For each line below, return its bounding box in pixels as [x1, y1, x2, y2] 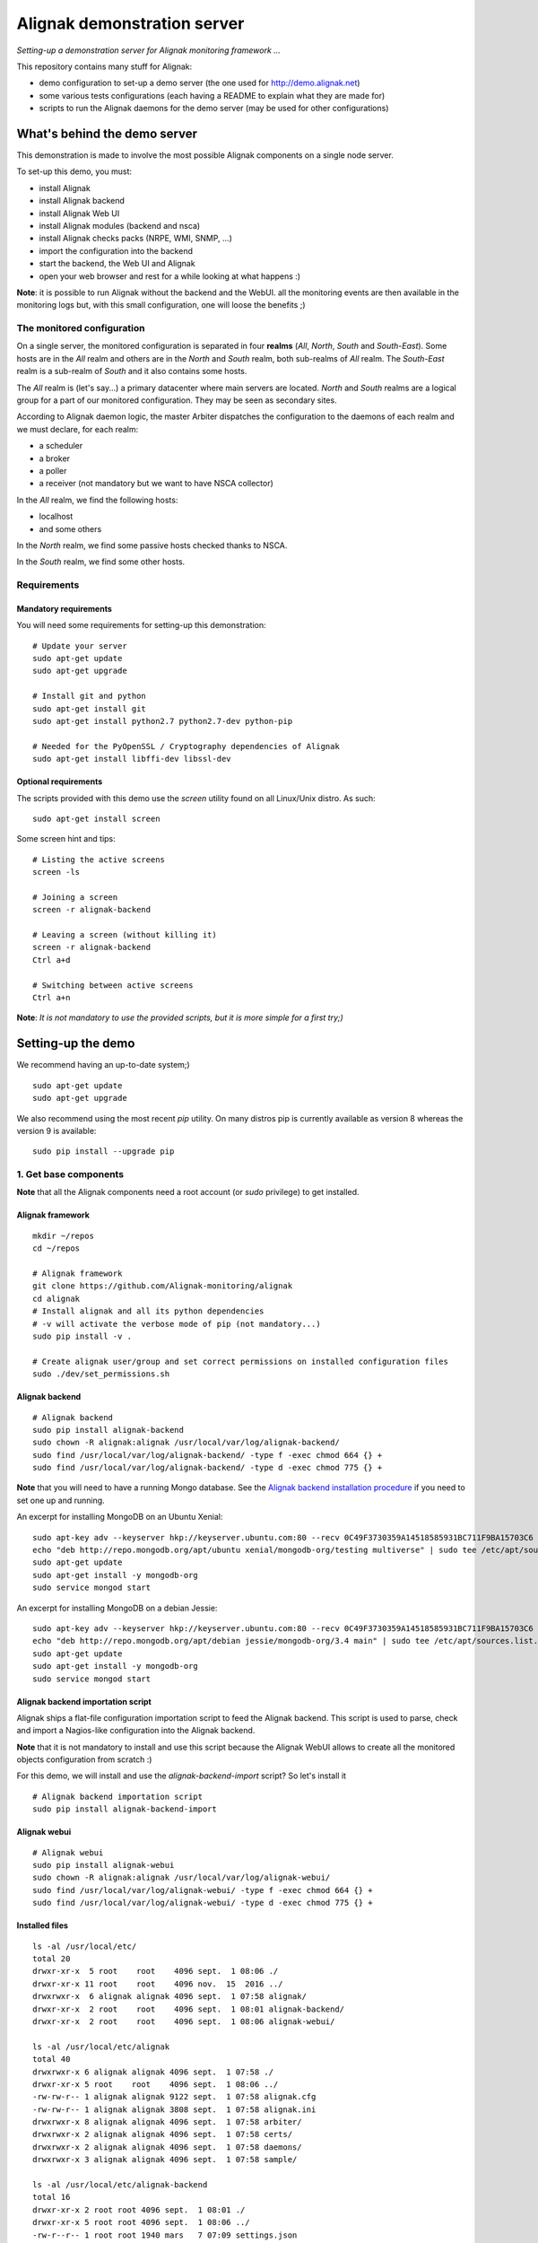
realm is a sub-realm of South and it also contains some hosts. [16, 366, 247, 377]
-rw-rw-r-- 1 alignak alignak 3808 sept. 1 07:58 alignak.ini [32, 2104, 317, 2115]
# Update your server [32, 641, 127, 650]
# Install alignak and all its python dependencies [32, 1306, 265, 1316]
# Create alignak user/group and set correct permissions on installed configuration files [32, 1356, 448, 1366]
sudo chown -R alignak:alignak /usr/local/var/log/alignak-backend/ [32, 1437, 340, 1448]
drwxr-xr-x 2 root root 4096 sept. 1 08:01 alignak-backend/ [32, 2003, 345, 2014]
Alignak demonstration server [16, 13, 245, 33]
